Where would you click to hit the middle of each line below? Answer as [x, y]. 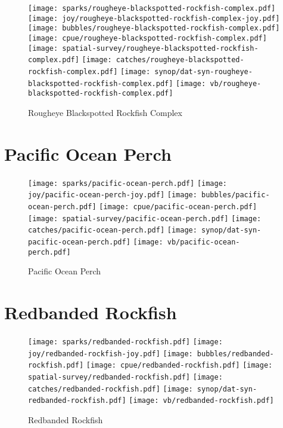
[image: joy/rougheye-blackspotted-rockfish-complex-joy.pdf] [154, 18]
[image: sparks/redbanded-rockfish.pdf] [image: [125, 342]
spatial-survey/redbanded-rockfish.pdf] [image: [125, 377]
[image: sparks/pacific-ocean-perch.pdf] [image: [127, 183]
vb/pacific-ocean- [203, 242]
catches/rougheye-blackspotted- [180, 60]
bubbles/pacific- [236, 195]
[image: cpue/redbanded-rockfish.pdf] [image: [179, 366]
